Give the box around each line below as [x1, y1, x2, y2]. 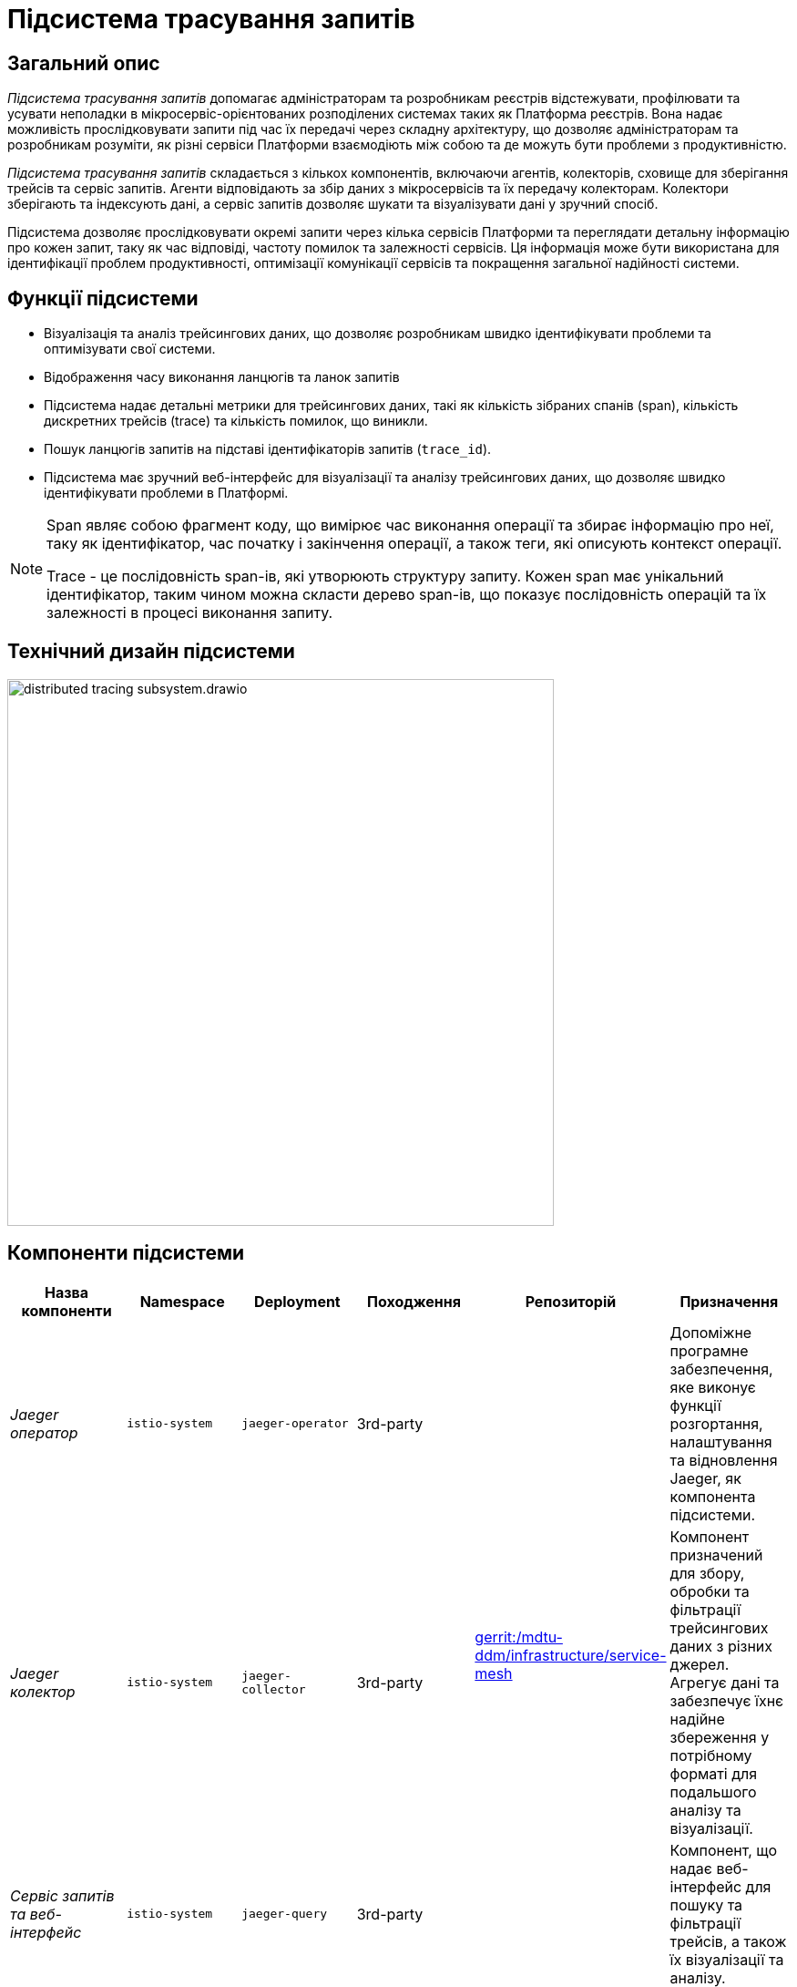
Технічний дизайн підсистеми [7, 640, 295, 664]
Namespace [139, 1292, 225, 1311]
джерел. [669, 1654, 730, 1673]
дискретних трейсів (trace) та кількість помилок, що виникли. [44, 413, 428, 429]
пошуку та [669, 1895, 743, 1914]
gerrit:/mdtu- [475, 1627, 563, 1646]
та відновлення [669, 1450, 778, 1469]
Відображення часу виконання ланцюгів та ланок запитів [44, 369, 400, 386]
